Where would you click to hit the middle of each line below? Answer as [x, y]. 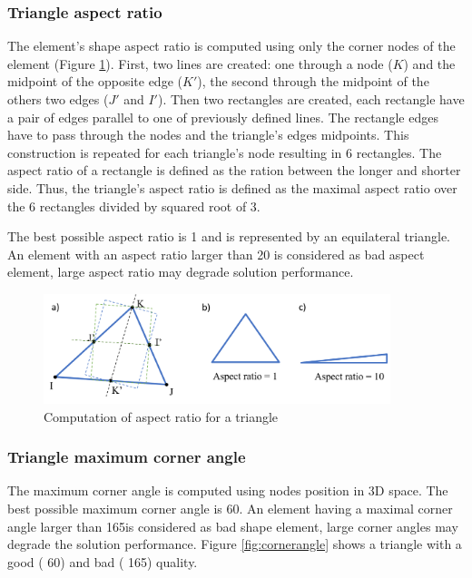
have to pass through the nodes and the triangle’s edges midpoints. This [208, 135]
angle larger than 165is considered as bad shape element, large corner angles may [233, 526]
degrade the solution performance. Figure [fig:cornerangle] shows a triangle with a [235, 544]
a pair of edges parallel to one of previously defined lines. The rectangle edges [223, 117]
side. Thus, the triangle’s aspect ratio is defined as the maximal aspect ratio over [232, 187]
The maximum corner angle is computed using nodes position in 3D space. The [228, 490]
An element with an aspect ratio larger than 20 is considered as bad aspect [216, 254]
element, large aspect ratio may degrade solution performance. [181, 272]
